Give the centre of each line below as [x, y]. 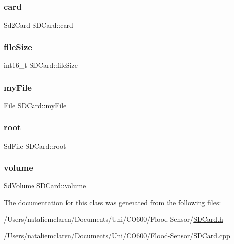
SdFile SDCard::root [35, 145]
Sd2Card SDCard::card [39, 25]
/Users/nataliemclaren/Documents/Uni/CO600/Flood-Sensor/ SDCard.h [114, 219]
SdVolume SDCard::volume [45, 186]
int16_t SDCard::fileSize [41, 65]
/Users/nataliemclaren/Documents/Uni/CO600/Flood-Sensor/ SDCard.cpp [117, 235]
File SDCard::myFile [35, 105]
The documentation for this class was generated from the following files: [113, 202]
